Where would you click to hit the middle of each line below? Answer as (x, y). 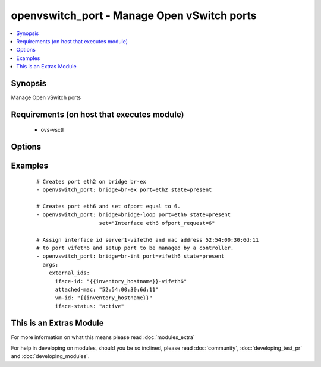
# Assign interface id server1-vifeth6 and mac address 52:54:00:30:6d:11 (148, 240)
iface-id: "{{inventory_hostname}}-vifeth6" (121, 281)
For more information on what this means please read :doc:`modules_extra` (103, 337)
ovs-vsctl (52, 130)
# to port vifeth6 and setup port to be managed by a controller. (135, 248)
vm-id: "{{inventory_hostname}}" (104, 298)
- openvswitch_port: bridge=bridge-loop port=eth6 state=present (134, 215)
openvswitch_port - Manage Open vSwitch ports (134, 15)
